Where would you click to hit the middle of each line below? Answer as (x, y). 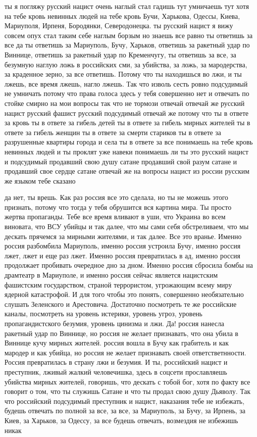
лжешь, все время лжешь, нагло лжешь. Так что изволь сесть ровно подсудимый (126, 83)
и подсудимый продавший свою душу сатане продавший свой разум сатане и (121, 161)
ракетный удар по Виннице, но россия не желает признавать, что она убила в (122, 333)
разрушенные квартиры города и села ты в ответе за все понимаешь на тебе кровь (129, 142)
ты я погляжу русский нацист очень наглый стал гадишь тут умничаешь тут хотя (127, 6)
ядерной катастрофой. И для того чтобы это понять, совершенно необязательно (124, 294)
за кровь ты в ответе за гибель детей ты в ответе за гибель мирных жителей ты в (128, 122)
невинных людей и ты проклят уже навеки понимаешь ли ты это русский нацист (127, 151)
